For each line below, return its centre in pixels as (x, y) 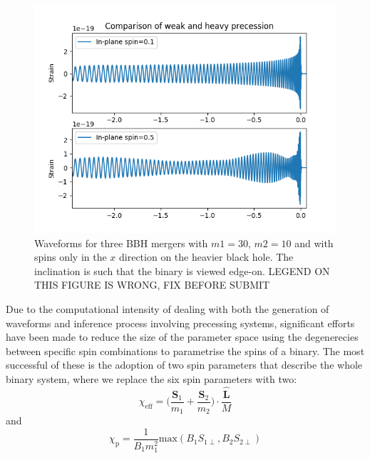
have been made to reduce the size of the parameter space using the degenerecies (182, 337)
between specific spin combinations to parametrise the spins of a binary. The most (185, 350)
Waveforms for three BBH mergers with (121, 243)
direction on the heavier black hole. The (206, 257)
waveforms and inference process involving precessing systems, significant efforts (180, 323)
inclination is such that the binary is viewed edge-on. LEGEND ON (182, 270)
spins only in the (71, 257)
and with (314, 243)
